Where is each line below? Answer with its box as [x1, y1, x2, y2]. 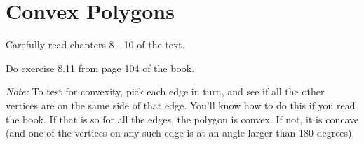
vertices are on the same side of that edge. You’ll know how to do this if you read [6, 97, 356, 112]
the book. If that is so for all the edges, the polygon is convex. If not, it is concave [6, 111, 359, 126]
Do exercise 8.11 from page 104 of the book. [6, 60, 195, 75]
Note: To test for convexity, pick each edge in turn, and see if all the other [6, 84, 325, 99]
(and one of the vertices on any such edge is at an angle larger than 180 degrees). [6, 125, 355, 140]
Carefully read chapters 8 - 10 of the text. [6, 37, 185, 52]
